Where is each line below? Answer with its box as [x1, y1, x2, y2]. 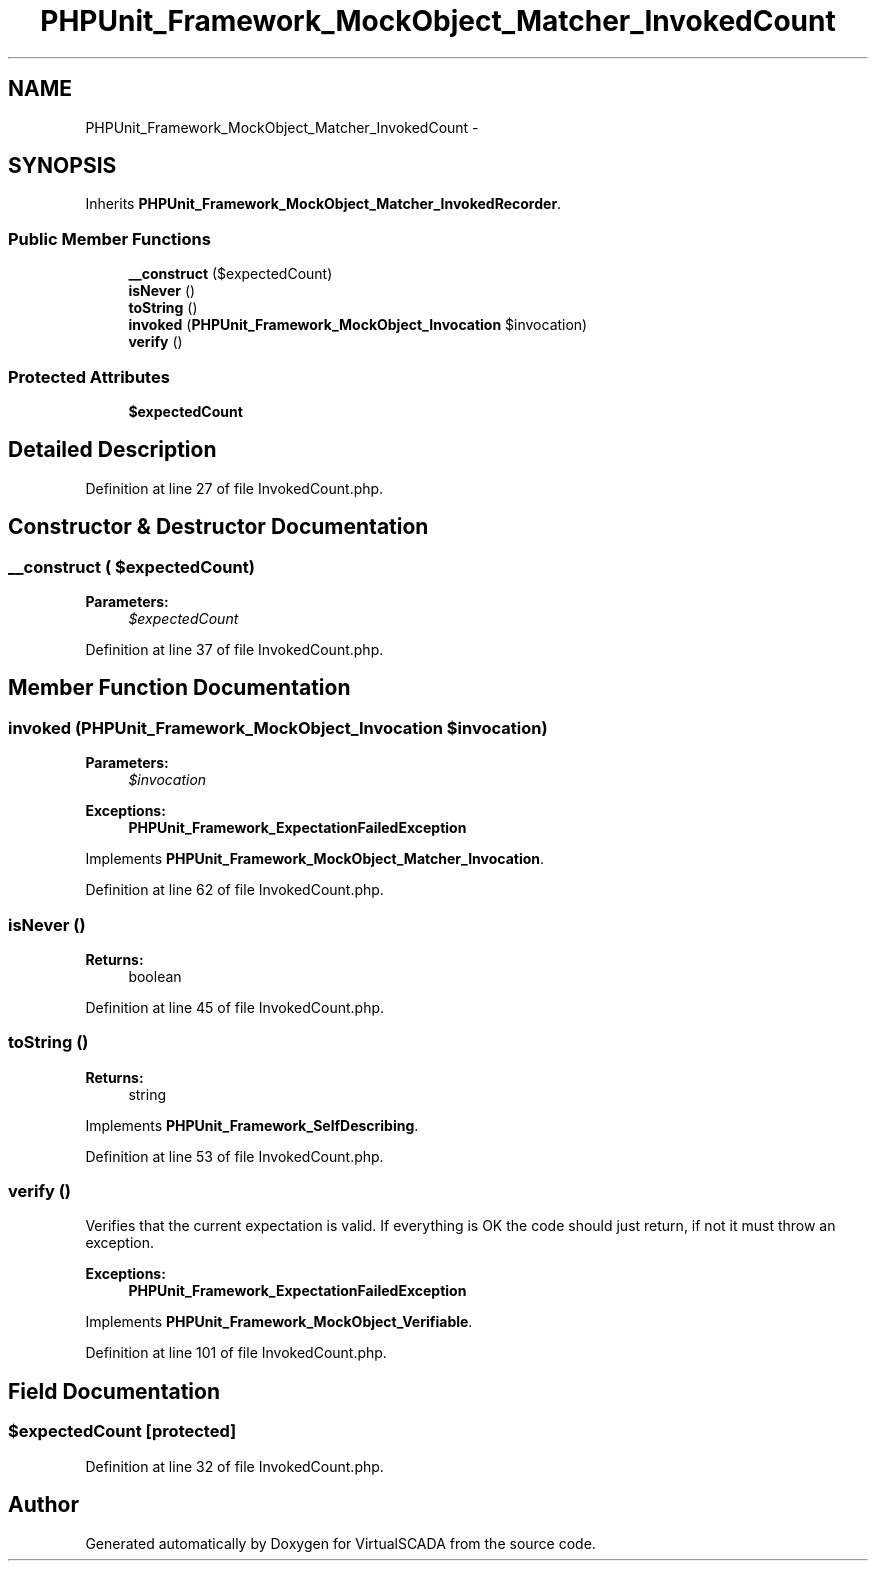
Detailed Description [8, 437, 217, 463]
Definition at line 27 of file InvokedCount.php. [85, 479, 384, 497]
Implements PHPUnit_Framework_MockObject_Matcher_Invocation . [85, 850, 545, 868]
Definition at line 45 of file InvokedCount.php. [85, 998, 385, 1016]
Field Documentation [8, 1378, 220, 1404]
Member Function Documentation [8, 675, 351, 701]
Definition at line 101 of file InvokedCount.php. [85, 1344, 387, 1362]
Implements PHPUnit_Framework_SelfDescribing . [85, 1116, 419, 1134]
